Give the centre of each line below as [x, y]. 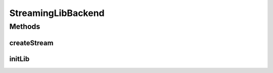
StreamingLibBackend [57, 13]
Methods [25, 26]
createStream [31, 43]
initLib [19, 59]
